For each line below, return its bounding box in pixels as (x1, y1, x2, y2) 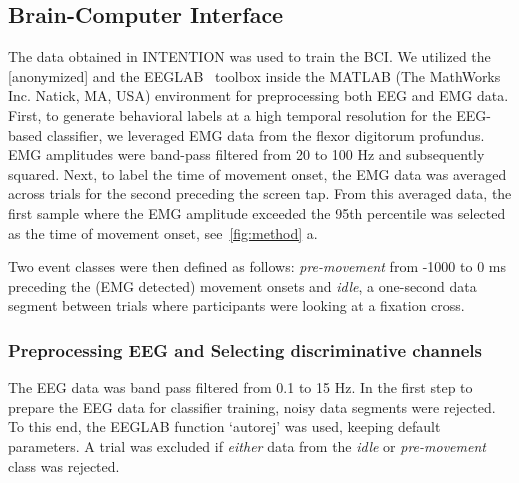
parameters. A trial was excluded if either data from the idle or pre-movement (8, 435, 486, 456)
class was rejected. (8, 455, 120, 476)
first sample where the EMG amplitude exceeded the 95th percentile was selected (8, 202, 506, 223)
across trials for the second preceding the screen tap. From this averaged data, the (8, 183, 512, 204)
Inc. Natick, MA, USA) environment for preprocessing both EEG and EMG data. (8, 85, 509, 106)
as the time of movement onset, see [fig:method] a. (8, 222, 318, 243)
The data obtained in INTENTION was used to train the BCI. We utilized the (8, 46, 491, 67)
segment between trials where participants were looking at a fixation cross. (8, 295, 465, 316)
